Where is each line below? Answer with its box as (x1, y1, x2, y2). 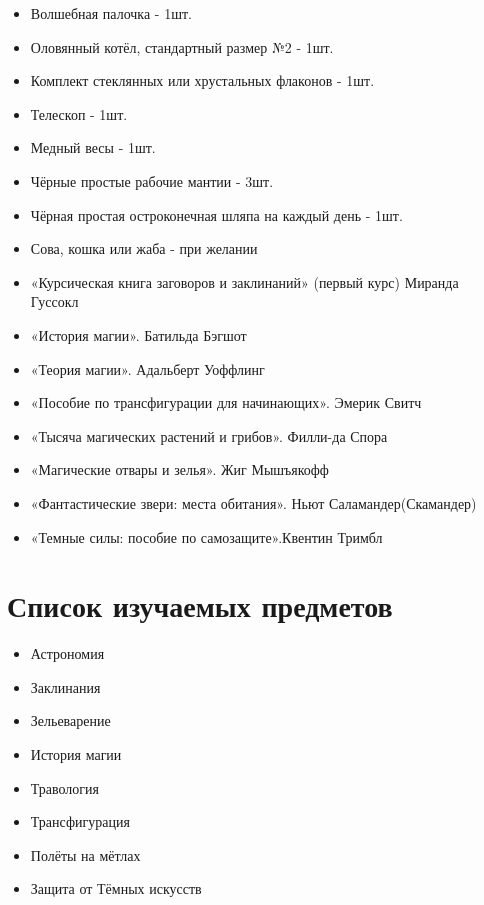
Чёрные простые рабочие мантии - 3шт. (30, 170, 274, 191)
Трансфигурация (30, 811, 130, 832)
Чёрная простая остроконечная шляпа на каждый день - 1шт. (30, 204, 403, 225)
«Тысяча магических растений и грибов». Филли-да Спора (30, 425, 388, 446)
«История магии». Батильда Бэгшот (30, 324, 247, 345)
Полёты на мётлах (30, 844, 141, 865)
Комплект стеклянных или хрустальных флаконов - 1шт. (30, 70, 375, 91)
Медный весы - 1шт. (30, 137, 156, 158)
